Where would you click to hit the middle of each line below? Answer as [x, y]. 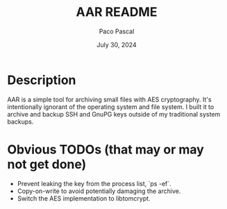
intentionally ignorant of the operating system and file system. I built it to [111, 107]
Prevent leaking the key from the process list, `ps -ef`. [94, 183]
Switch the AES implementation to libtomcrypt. [84, 198]
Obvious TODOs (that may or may [106, 149]
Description [42, 80]
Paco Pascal [117, 31]
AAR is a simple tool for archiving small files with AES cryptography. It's [109, 99]
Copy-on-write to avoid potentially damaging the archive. [99, 191]
